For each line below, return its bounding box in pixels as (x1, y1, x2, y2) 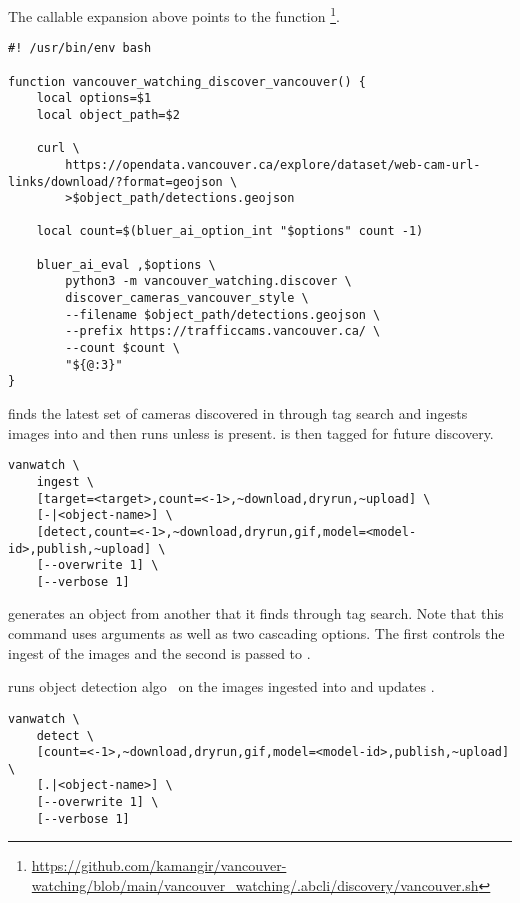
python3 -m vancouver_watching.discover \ (65, 274, 352, 289)
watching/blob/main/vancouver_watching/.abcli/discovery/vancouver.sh (31, 875, 479, 896)
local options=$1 (36, 91, 152, 106)
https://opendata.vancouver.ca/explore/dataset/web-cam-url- (65, 157, 481, 172)
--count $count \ (65, 341, 180, 356)
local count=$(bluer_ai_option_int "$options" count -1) (36, 224, 424, 239)
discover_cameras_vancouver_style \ (65, 291, 309, 306)
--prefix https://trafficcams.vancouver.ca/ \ (65, 324, 381, 339)
